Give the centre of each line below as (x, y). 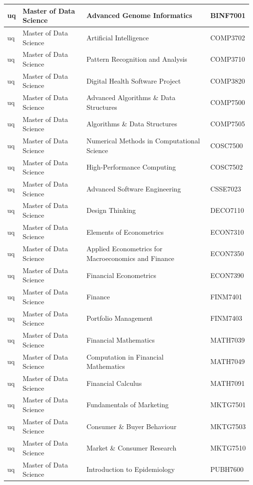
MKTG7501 (228, 405)
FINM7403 (226, 318)
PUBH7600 (227, 469)
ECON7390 (227, 275)
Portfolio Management (120, 318)
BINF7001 (228, 15)
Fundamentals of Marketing (127, 405)
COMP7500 (228, 102)
